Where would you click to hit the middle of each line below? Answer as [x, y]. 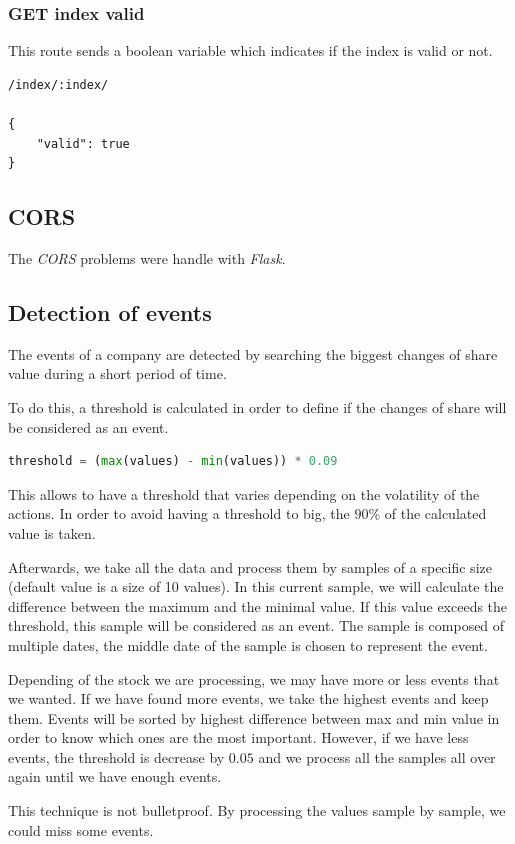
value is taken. [52, 532]
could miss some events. [81, 829]
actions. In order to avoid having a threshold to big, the [179, 513]
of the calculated [435, 513]
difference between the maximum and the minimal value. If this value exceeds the [258, 605]
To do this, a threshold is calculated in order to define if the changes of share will [257, 406]
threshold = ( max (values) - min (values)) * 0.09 [173, 461]
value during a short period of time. [117, 373]
